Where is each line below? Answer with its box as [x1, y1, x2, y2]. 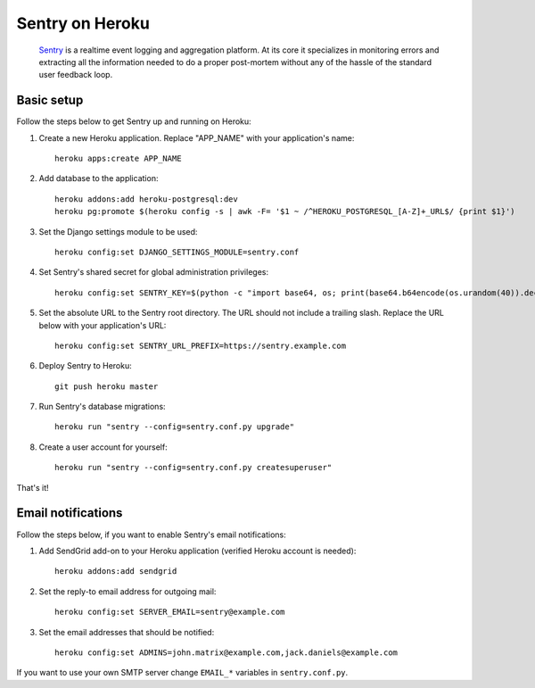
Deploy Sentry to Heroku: [38, 361, 133, 371]
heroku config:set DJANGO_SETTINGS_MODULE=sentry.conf [54, 246, 300, 257]
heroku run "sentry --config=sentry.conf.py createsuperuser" [54, 462, 333, 473]
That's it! [16, 482, 49, 493]
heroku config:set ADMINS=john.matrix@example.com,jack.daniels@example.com [54, 647, 399, 658]
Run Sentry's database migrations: [38, 402, 166, 412]
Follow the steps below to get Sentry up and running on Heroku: [16, 116, 251, 127]
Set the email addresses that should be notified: [38, 626, 215, 637]
